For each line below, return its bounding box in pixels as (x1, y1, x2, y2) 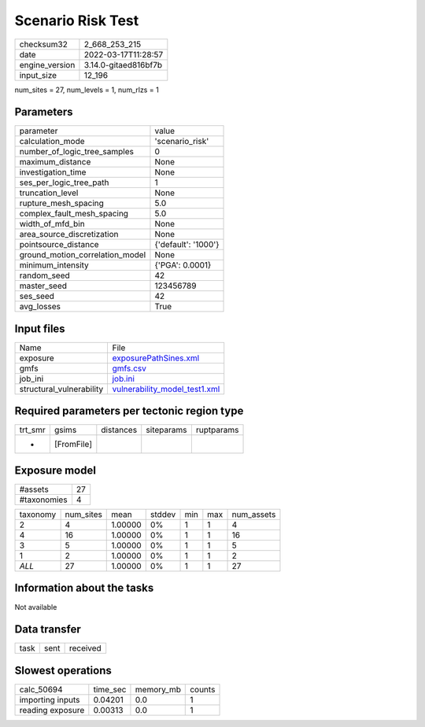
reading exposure (19, 704, 85, 715)
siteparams (146, 425, 187, 436)
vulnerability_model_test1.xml (112, 383, 220, 394)
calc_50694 (19, 684, 63, 695)
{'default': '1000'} (154, 239, 220, 250)
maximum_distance (19, 157, 91, 168)
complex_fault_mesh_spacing (19, 209, 129, 220)
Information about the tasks (14, 581, 154, 595)
